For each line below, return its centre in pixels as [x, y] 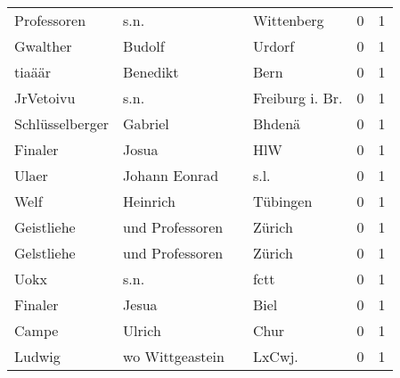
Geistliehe [45, 227]
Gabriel [146, 123]
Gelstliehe [45, 253]
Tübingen [282, 201]
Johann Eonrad [171, 175]
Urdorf [273, 46]
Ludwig [37, 356]
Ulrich [142, 330]
